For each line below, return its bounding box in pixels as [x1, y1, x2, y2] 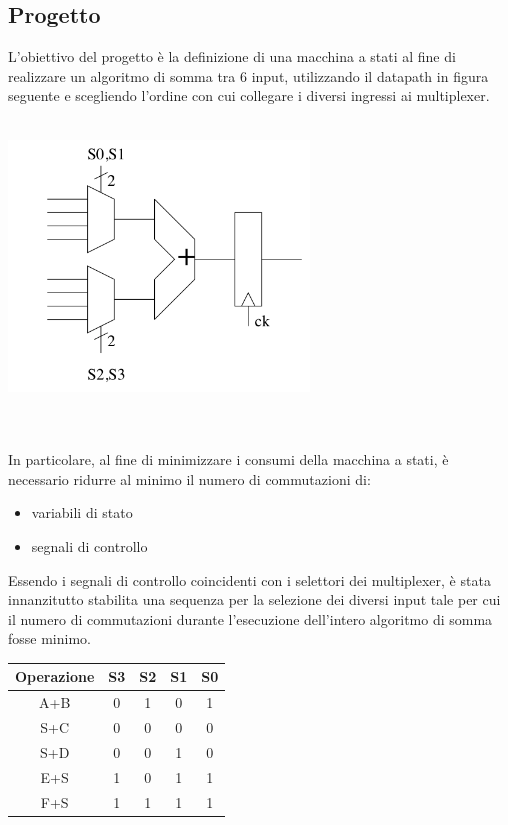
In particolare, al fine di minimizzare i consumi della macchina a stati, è [8, 449, 449, 470]
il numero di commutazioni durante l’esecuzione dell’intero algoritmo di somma [8, 608, 493, 629]
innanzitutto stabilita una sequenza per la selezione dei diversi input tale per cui [8, 589, 501, 610]
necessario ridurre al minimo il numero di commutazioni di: [8, 468, 371, 489]
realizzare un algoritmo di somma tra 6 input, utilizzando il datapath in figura [8, 65, 489, 86]
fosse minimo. [8, 628, 91, 649]
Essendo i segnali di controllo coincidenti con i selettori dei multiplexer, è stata [8, 569, 491, 590]
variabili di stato [31, 502, 133, 523]
